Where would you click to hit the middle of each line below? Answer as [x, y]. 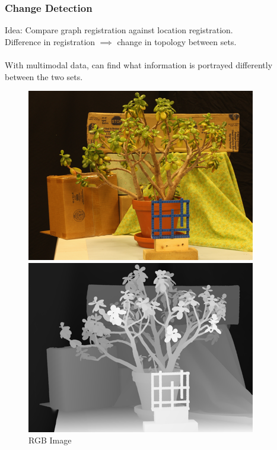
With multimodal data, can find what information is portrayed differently [139, 65]
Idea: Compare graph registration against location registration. [119, 30]
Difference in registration [50, 41]
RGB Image [50, 440]
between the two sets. [44, 76]
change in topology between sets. [177, 41]
